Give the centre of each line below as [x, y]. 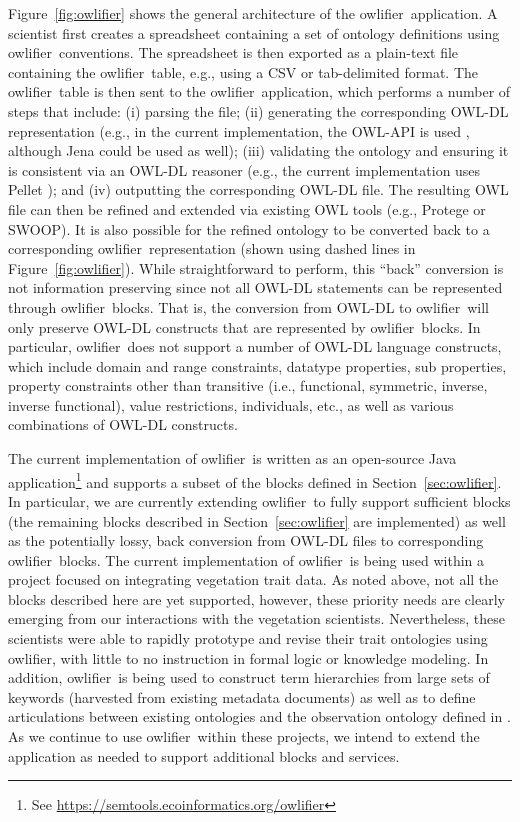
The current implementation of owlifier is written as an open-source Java [232, 458]
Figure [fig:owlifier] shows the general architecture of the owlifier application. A [253, 13]
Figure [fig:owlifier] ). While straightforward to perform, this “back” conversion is [256, 267]
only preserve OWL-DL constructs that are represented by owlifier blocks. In [244, 326]
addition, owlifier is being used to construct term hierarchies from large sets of [249, 677]
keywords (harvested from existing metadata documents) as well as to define [242, 696]
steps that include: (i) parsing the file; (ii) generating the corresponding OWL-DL [258, 110]
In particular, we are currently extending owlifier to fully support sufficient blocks [259, 500]
